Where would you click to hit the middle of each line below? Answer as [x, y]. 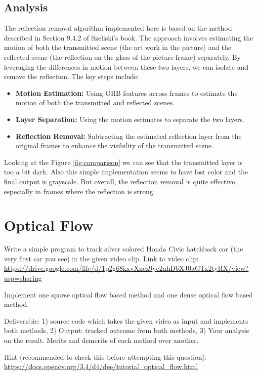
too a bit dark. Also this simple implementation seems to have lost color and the [126, 172]
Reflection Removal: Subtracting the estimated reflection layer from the [128, 136]
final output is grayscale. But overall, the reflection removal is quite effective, [121, 181]
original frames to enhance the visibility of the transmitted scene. [114, 146]
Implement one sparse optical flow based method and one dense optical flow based [128, 294]
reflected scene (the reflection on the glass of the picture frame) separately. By [122, 57]
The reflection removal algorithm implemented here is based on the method [118, 28]
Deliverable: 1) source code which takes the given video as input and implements [126, 320]
